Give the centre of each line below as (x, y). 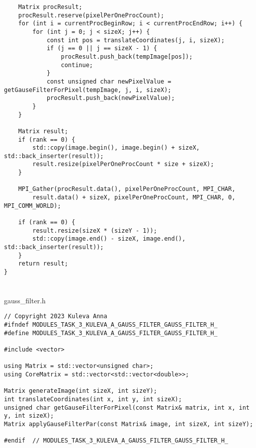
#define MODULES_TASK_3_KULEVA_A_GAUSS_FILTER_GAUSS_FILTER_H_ (111, 333)
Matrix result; (43, 131)
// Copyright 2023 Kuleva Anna (56, 316)
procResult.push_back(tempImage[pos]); (127, 56)
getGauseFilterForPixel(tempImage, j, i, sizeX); (88, 90)
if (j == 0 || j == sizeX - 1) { (102, 48)
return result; (43, 264)
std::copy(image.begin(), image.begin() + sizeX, (116, 148)
